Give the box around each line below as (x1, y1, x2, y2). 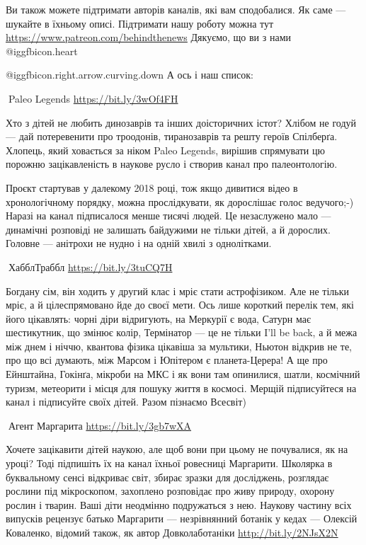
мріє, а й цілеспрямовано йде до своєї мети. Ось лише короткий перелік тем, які (6, 297, 354, 312)
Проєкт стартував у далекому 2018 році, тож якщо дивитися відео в (6, 180, 298, 195)
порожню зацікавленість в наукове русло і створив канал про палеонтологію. (6, 156, 338, 171)
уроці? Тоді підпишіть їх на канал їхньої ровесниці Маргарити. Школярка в (6, 456, 333, 471)
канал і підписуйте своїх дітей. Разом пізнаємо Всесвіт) (6, 394, 246, 409)
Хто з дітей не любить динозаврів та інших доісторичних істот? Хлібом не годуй (6, 115, 357, 130)
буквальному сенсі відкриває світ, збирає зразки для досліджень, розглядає (6, 469, 329, 484)
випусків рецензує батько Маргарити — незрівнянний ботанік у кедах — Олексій (6, 511, 358, 526)
